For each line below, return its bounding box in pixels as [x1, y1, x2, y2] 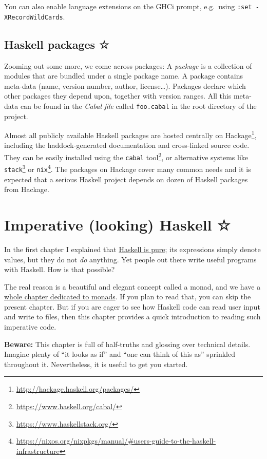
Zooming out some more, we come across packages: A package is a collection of [4, 60, 252, 71]
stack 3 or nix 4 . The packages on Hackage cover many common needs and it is [4, 162, 251, 174]
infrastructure [16, 445, 60, 456]
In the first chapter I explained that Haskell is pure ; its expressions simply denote [4, 243, 261, 254]
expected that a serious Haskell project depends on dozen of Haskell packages [4, 174, 248, 184]
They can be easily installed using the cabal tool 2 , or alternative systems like [4, 150, 248, 162]
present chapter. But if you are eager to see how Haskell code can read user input [4, 301, 260, 312]
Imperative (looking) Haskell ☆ [4, 214, 231, 235]
